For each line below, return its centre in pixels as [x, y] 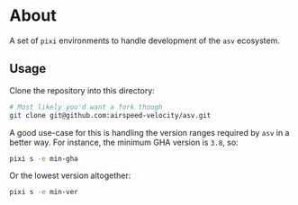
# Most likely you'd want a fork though [86, 107]
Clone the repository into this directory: [82, 90]
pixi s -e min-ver [44, 192]
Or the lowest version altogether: [70, 175]
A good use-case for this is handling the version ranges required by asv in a [149, 132]
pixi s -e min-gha [44, 158]
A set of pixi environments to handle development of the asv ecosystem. [145, 40]
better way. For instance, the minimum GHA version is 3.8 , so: [124, 142]
